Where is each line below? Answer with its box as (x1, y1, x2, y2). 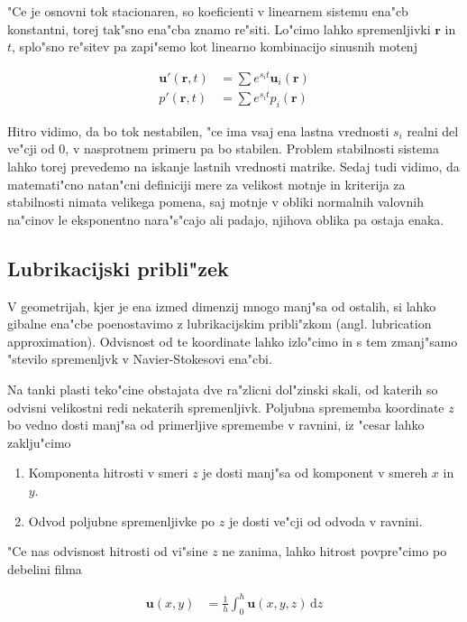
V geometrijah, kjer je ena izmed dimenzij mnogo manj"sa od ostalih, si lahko (7, 296, 436, 315)
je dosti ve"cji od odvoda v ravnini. (228, 511, 423, 530)
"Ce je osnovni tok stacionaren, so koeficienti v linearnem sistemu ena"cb (7, 2, 408, 20)
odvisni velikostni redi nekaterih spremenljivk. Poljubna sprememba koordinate (7, 397, 444, 416)
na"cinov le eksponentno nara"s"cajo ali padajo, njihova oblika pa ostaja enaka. (7, 209, 444, 228)
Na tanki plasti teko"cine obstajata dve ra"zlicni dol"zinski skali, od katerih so (7, 379, 438, 398)
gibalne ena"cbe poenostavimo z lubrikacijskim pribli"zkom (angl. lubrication (7, 314, 432, 333)
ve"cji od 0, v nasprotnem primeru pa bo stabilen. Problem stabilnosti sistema (7, 139, 439, 158)
